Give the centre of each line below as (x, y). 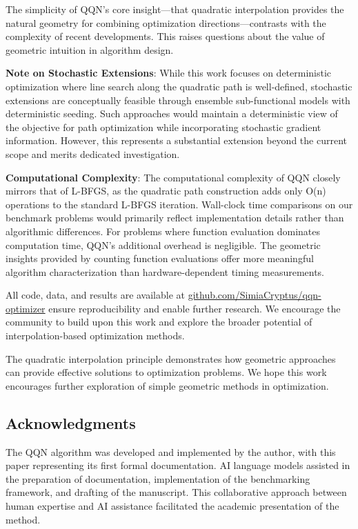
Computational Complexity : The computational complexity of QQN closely (173, 177)
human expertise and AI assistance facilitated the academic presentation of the (172, 506)
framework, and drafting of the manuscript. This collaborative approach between (176, 492)
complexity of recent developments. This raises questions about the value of (165, 36)
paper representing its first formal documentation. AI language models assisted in (178, 465)
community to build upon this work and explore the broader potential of (159, 322)
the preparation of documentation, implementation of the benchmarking (158, 478)
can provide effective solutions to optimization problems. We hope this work (166, 372)
